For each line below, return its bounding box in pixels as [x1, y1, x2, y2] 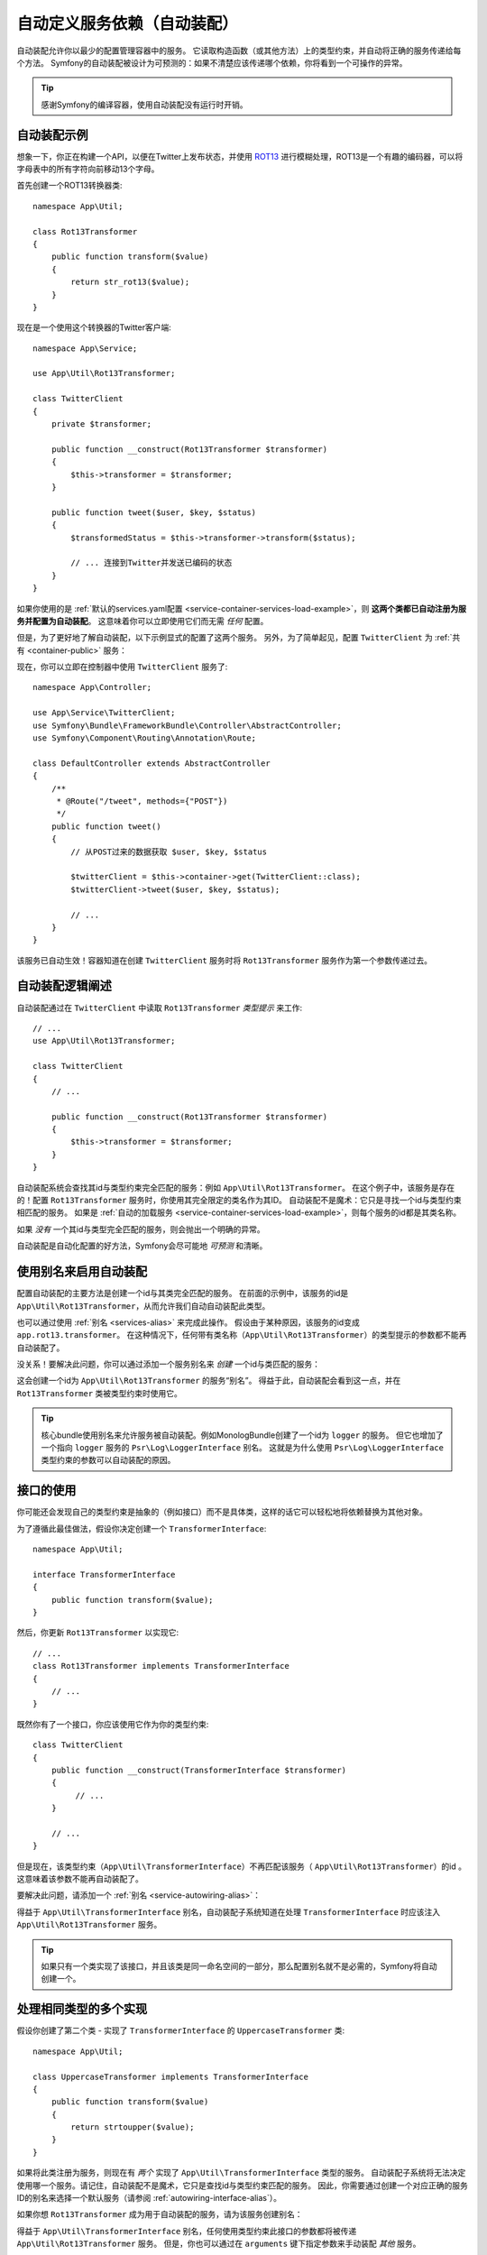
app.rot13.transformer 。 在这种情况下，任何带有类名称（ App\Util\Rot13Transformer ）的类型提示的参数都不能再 [16, 1330, 467, 1340]
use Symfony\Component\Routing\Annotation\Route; [32, 733, 257, 743]
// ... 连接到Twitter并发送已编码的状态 [70, 557, 233, 568]
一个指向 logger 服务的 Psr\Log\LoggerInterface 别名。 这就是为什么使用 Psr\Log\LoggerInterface [41, 1442, 444, 1453]
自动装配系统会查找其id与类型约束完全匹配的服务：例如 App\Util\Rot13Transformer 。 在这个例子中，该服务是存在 [16, 1182, 455, 1192]
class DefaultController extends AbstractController [32, 758, 271, 769]
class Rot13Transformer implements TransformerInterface [32, 1661, 290, 1671]
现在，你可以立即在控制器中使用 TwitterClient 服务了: [16, 661, 228, 672]
